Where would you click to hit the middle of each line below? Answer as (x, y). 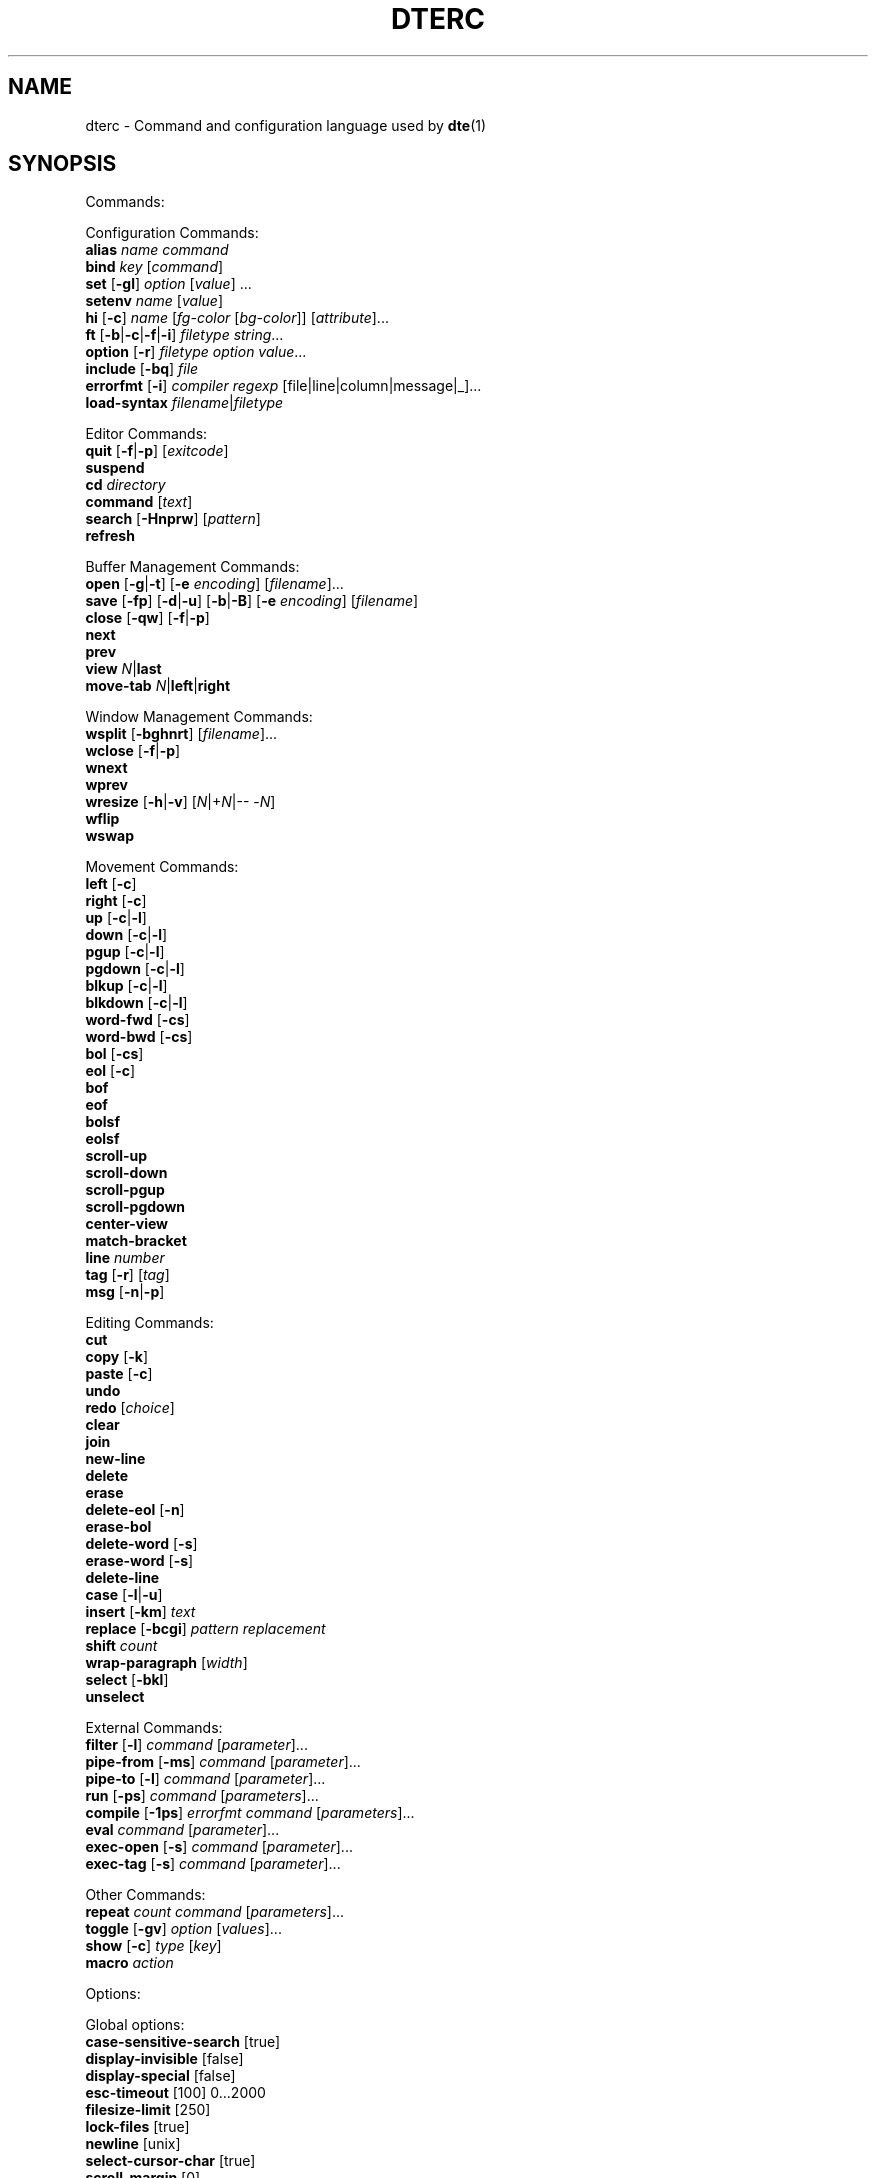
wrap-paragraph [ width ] (166, 1663)
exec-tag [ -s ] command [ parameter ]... (213, 1864)
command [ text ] (139, 502)
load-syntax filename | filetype (184, 403)
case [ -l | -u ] (124, 1595)
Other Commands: (145, 1895)
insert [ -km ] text (140, 1612)
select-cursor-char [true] (170, 2161)
